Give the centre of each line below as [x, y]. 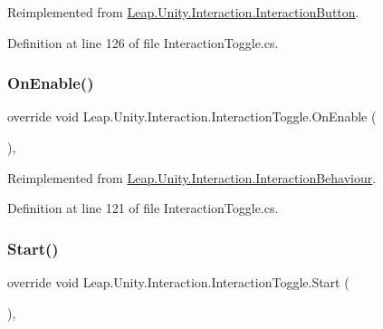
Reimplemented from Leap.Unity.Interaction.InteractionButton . [183, 12]
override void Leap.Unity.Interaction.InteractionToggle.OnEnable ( [192, 116]
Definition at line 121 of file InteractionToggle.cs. [143, 208]
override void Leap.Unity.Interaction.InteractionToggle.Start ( [178, 282]
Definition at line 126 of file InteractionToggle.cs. [143, 42]
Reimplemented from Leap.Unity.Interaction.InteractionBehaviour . [192, 177]
